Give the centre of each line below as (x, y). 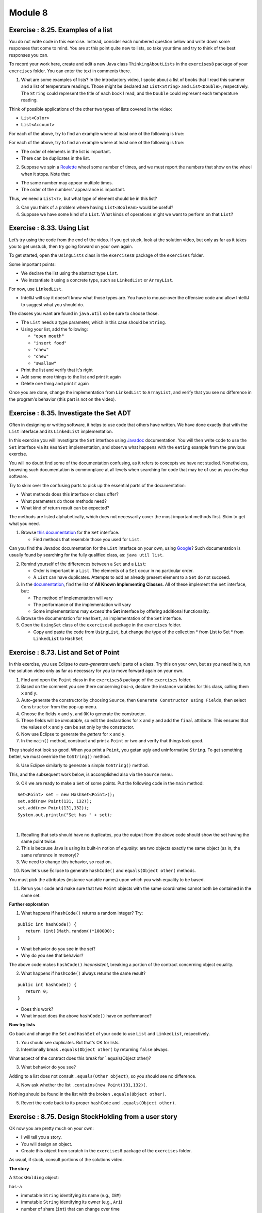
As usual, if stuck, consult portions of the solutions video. (66, 1160)
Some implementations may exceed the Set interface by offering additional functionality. (122, 611)
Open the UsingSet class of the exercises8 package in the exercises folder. (101, 625)
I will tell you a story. (41, 1137)
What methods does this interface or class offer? (70, 494)
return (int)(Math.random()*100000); (70, 931)
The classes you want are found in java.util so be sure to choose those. (84, 313)
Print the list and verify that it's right (57, 370)
